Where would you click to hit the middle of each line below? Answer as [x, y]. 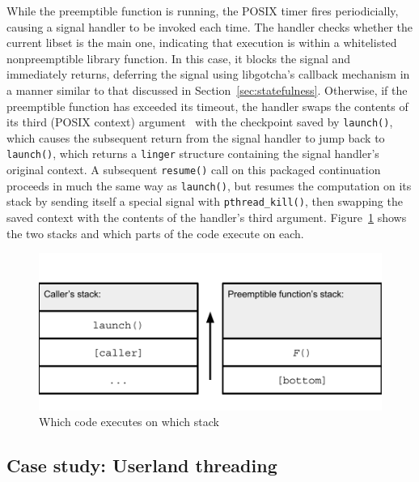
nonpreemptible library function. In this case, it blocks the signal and [179, 58]
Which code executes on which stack [129, 422]
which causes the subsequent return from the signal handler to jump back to [196, 137]
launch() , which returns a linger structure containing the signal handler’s [193, 154]
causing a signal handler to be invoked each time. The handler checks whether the [209, 26]
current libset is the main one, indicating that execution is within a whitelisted [202, 43]
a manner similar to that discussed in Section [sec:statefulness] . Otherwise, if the [207, 90]
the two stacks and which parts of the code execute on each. [155, 233]
